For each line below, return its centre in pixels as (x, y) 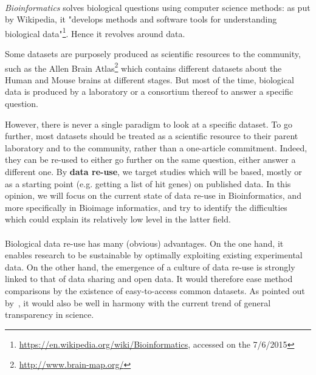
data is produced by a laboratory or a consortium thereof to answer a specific (149, 91)
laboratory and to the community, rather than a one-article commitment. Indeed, (156, 147)
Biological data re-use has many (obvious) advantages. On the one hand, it (144, 243)
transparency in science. (50, 315)
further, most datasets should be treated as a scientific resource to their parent (152, 136)
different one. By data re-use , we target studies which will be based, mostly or (153, 172)
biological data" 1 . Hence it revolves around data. (95, 32)
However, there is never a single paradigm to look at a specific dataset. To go (149, 124)
